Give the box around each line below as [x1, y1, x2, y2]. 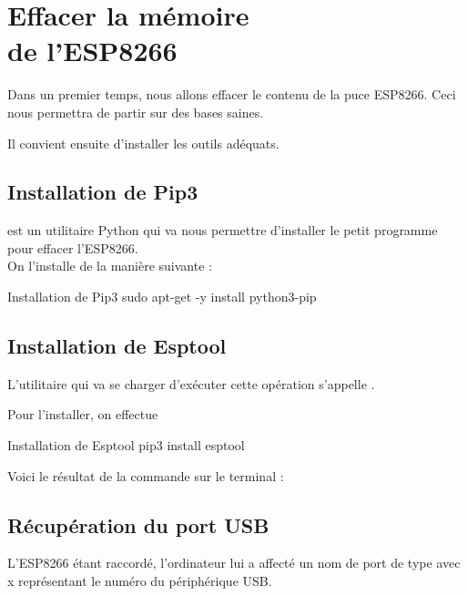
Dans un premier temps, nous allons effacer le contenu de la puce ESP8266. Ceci [7, 85, 456, 104]
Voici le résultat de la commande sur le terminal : [7, 466, 284, 485]
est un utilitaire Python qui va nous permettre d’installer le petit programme [7, 221, 438, 240]
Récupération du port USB [7, 510, 270, 539]
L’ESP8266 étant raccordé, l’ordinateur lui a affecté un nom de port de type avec [7, 553, 461, 572]
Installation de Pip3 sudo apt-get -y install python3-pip [7, 287, 317, 306]
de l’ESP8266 [7, 32, 178, 69]
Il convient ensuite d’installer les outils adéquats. [7, 133, 280, 152]
